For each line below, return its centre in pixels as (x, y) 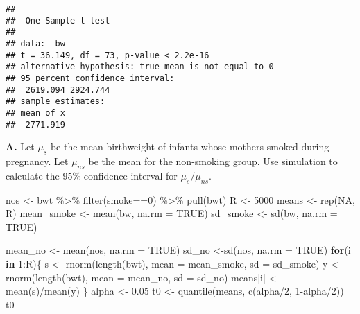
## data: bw (35, 43)
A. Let (20, 147)
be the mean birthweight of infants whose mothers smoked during (190, 147)
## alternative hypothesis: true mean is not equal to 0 (140, 67)
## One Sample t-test (58, 20)
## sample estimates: (55, 102)
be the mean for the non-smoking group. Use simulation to (213, 161)
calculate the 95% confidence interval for (92, 175)
